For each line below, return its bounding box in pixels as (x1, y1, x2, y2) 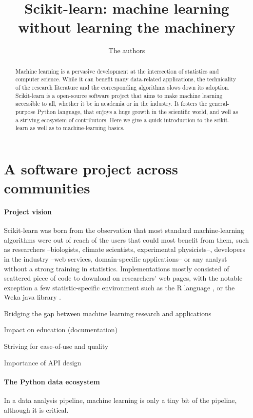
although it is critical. (4, 404, 69, 415)
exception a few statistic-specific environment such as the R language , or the (4, 282, 235, 292)
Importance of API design (4, 357, 81, 367)
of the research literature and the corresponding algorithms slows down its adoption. (15, 83, 230, 92)
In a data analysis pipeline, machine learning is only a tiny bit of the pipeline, (4, 395, 237, 405)
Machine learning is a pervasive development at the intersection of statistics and (15, 67, 219, 75)
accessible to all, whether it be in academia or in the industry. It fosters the (15, 99, 207, 108)
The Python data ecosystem (4, 376, 100, 386)
